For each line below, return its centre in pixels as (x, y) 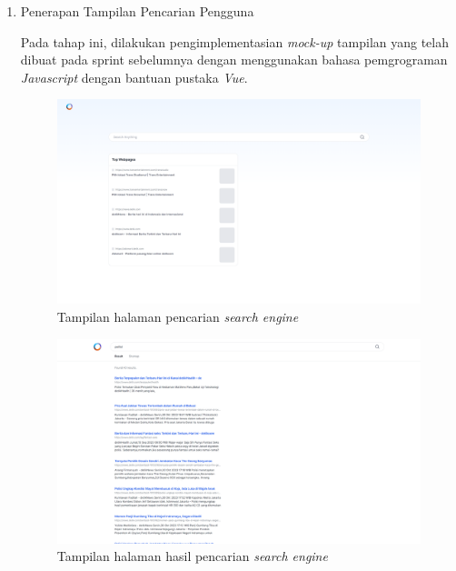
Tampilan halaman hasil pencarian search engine (192, 556)
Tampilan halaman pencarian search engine (178, 317)
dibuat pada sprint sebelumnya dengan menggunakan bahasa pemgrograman (234, 60)
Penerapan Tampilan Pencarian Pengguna (137, 11)
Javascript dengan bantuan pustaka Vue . (134, 77)
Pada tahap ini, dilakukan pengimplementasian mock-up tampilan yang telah (235, 41)
